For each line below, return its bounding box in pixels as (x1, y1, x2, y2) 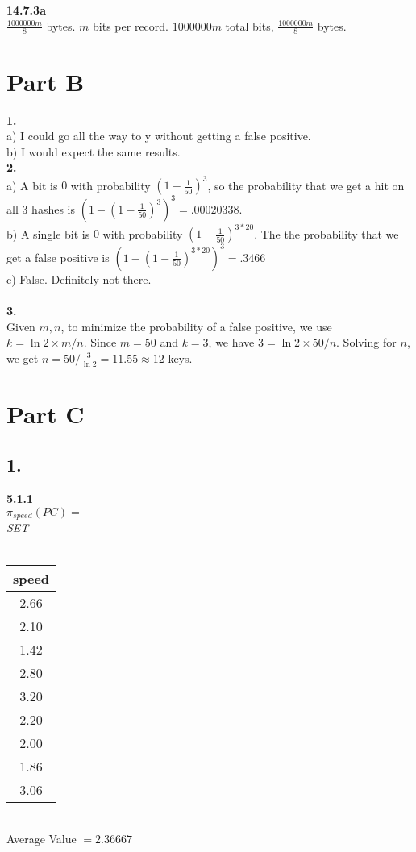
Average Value (6, 830, 77, 847)
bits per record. (93, 17, 168, 34)
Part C (6, 397, 85, 430)
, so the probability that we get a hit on (207, 177, 405, 193)
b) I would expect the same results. (6, 143, 181, 160)
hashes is (31, 200, 76, 217)
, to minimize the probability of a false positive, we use (60, 318, 332, 335)
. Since (83, 334, 117, 351)
